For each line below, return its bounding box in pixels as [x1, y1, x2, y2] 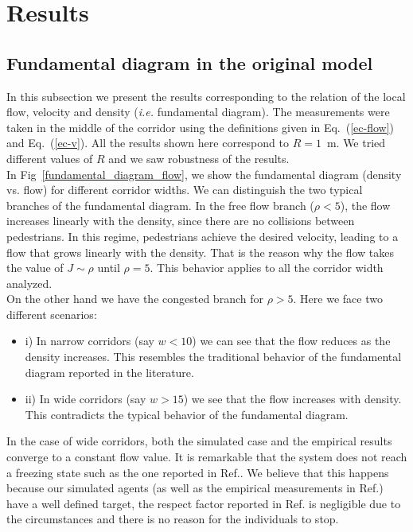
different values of [6, 150, 93, 166]
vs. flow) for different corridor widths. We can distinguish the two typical [6, 181, 363, 198]
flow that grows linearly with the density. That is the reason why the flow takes [6, 243, 394, 260]
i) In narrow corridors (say [25, 332, 154, 349]
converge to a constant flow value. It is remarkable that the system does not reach [6, 449, 407, 465]
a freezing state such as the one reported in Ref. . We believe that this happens [6, 464, 389, 480]
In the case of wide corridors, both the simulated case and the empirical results [6, 433, 392, 449]
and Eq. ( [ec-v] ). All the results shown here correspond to [6, 134, 289, 151]
